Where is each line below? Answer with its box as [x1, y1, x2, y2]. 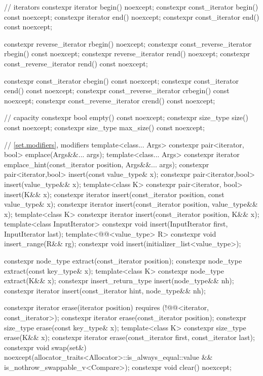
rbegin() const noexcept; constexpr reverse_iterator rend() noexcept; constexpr [4, 48, 250, 59]
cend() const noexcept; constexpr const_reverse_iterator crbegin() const [4, 85, 230, 96]
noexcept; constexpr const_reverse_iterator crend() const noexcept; [4, 95, 215, 105]
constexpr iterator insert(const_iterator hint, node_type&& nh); [4, 285, 206, 295]
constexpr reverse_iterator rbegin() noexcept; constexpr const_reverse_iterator [4, 38, 252, 49]
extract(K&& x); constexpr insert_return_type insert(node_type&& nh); [4, 275, 234, 286]
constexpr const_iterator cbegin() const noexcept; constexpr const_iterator [4, 75, 239, 86]
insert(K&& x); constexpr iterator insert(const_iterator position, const [4, 189, 224, 199]
